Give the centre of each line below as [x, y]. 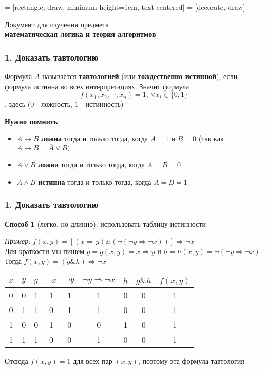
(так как [211, 138]
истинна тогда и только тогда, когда [95, 181]
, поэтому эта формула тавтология [191, 361]
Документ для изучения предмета [57, 24]
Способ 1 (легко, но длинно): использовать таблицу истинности [105, 223]
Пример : [18, 241]
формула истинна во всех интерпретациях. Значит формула [97, 86]
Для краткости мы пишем [45, 251]
